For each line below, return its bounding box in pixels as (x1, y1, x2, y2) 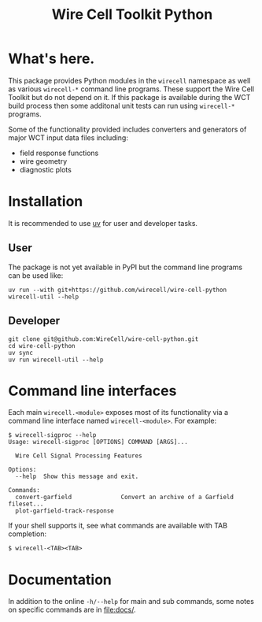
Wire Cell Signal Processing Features (15, 452, 143, 460)
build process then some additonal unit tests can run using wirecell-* (8, 101, 235, 110)
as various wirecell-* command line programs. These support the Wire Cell (8, 84, 254, 94)
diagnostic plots (19, 165, 72, 174)
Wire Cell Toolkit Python (51, 6, 213, 24)
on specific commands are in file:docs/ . (8, 605, 136, 615)
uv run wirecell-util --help (8, 356, 104, 364)
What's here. (8, 50, 95, 68)
